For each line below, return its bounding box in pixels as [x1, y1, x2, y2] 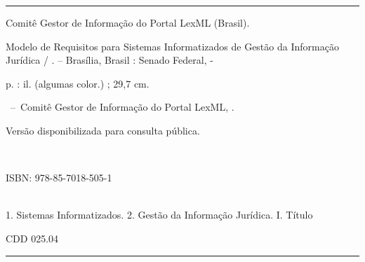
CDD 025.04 [6, 230, 59, 245]
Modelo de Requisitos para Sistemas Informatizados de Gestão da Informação [6, 39, 339, 53]
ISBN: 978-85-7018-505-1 [6, 170, 112, 185]
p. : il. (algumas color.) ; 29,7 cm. [6, 76, 150, 90]
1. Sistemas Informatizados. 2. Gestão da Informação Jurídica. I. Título [6, 207, 313, 222]
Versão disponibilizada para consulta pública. [6, 123, 200, 137]
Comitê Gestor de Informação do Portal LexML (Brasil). [6, 15, 250, 29]
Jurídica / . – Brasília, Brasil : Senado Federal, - [6, 53, 213, 67]
